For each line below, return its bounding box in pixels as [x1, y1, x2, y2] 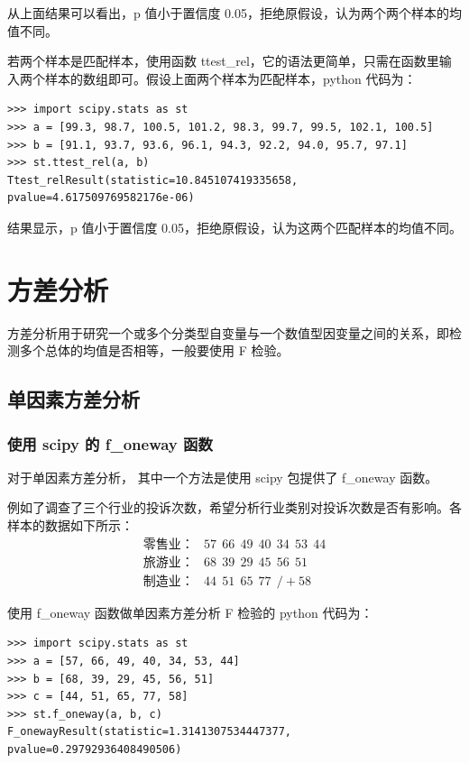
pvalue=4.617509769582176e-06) [7, 191, 195, 205]
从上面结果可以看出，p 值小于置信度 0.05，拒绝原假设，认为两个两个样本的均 [7, 4, 462, 22]
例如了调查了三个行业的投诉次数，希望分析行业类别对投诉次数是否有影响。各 [7, 498, 462, 517]
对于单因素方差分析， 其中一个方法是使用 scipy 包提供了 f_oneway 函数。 [7, 467, 438, 486]
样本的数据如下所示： [7, 516, 133, 535]
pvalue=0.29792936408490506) [7, 742, 182, 756]
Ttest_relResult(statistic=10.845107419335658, [7, 173, 299, 187]
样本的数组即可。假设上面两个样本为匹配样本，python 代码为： [44, 69, 417, 87]
